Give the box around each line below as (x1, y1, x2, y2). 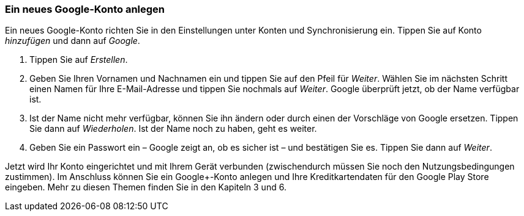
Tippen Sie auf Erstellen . (29, 54, 128, 65)
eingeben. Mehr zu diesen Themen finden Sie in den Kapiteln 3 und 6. (5, 182, 286, 193)
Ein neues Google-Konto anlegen (5, 3, 165, 15)
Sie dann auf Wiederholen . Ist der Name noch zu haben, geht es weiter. (29, 123, 317, 134)
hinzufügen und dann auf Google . (5, 35, 140, 46)
